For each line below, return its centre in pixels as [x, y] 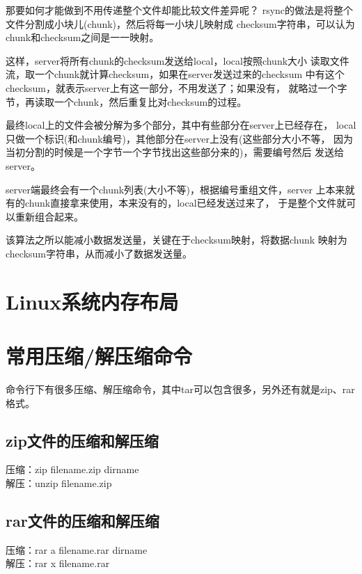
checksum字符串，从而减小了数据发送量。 [99, 253]
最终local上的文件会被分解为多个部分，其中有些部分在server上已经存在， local [181, 125]
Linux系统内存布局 [92, 301]
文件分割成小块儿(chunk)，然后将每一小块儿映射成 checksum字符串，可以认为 [180, 23]
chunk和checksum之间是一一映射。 [82, 37]
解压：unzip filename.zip [59, 483]
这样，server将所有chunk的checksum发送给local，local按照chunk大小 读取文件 [178, 60]
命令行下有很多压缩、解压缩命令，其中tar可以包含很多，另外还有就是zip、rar [180, 389]
